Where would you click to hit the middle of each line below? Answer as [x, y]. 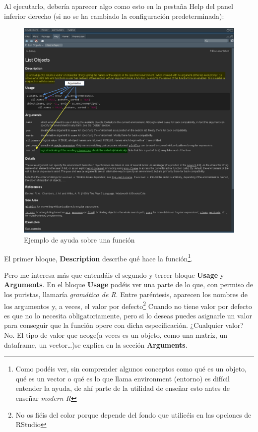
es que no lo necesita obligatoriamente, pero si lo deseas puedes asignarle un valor [128, 315]
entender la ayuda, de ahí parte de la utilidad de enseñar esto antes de [123, 388]
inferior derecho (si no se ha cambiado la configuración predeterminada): [114, 16]
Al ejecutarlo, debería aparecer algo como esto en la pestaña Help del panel [119, 6]
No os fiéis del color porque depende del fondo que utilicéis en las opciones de [133, 414]
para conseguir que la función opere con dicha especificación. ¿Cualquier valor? [124, 325]
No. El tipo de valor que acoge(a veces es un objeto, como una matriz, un [116, 335]
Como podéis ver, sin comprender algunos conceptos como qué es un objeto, [131, 369]
